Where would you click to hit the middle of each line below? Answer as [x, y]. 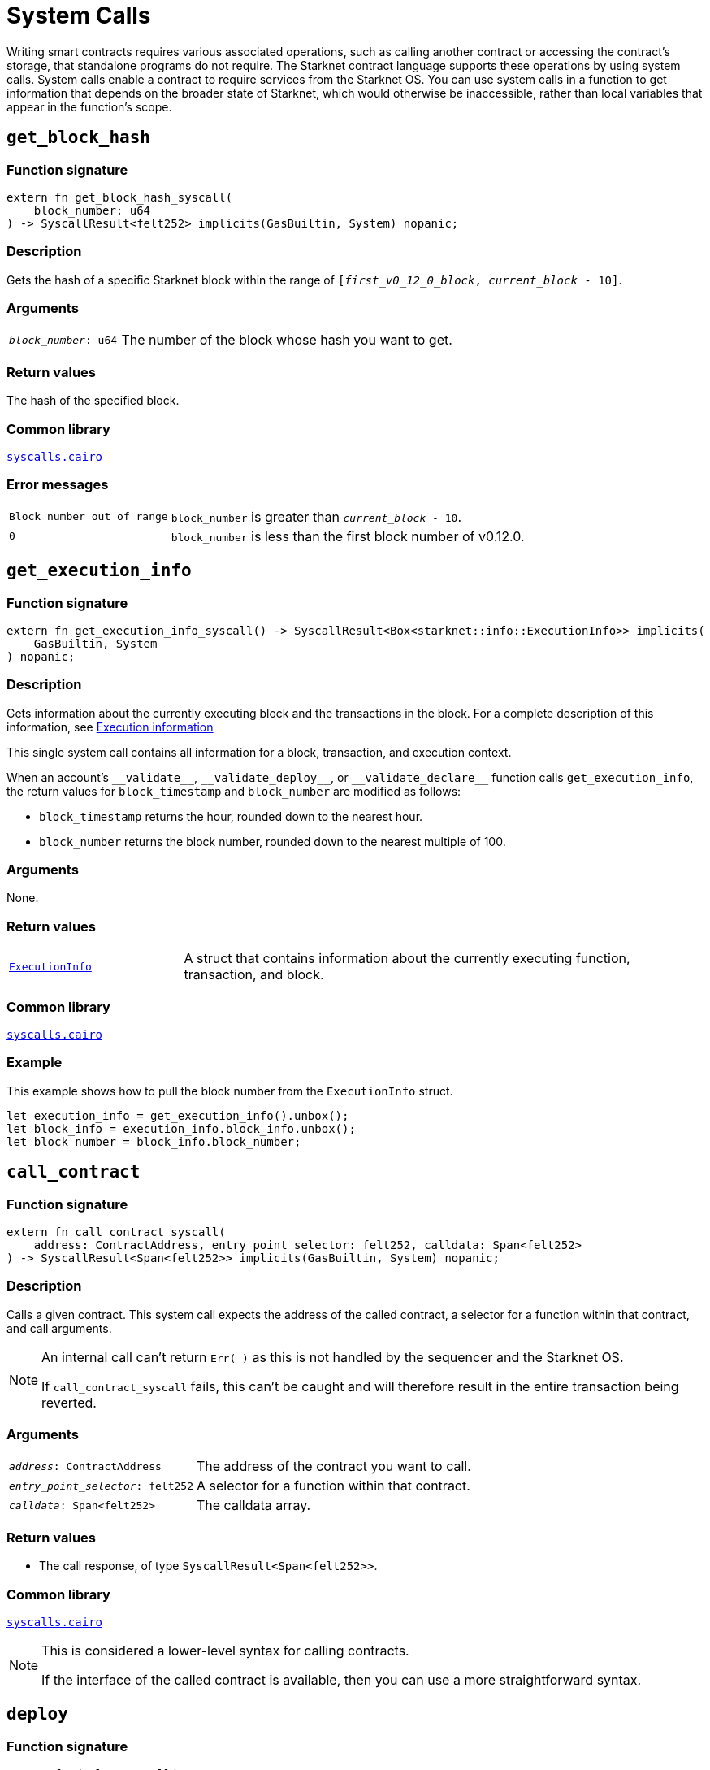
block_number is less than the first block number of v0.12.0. [348, 536]
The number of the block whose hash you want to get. [287, 340]
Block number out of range [89, 517]
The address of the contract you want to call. [333, 1466]
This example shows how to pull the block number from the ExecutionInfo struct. [230, 1091]
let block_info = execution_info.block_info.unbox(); [181, 1128]
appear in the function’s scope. [89, 106]
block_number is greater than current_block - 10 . [316, 516]
